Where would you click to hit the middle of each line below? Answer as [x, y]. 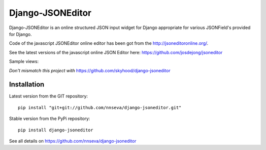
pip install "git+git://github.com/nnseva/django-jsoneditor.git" [100, 107]
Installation [27, 84]
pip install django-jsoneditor [56, 130]
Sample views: [24, 61]
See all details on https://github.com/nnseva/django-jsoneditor [73, 141]
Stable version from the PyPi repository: [50, 119]
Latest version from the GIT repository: [49, 96]
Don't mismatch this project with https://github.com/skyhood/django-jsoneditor [90, 70]
